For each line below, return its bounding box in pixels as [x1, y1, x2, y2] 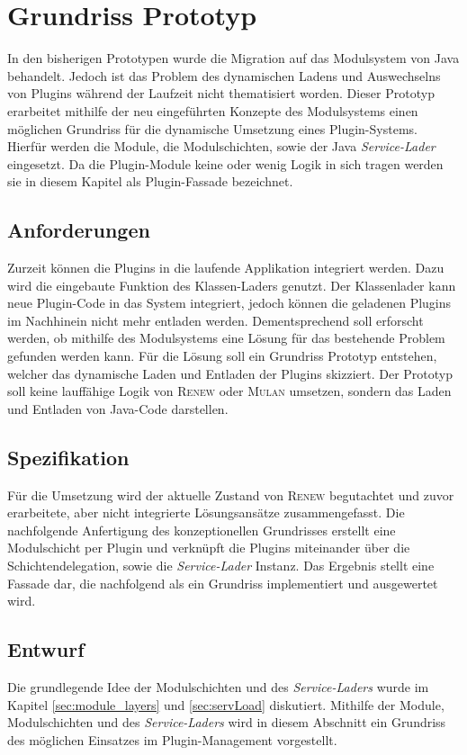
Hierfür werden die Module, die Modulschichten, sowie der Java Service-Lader [7, 137, 436, 156]
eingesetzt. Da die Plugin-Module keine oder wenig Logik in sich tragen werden [7, 154, 444, 173]
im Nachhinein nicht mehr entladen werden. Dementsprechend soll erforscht [7, 310, 424, 329]
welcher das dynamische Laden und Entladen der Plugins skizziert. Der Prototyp [7, 364, 453, 382]
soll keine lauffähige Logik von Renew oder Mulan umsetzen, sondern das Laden [7, 382, 452, 400]
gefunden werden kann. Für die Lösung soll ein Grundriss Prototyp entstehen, [7, 346, 437, 365]
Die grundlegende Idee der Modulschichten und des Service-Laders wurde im [7, 677, 429, 696]
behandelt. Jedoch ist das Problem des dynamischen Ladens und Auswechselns [7, 66, 441, 85]
